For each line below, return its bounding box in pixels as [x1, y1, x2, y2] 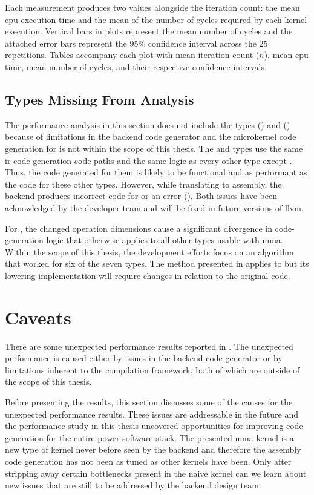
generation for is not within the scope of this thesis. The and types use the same [5, 142, 303, 154]
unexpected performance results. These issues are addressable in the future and [5, 407, 298, 420]
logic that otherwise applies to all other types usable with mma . [46, 234, 283, 246]
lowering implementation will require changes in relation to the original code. [5, 269, 290, 281]
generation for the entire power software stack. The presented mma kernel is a [5, 431, 294, 444]
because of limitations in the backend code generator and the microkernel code [5, 130, 296, 143]
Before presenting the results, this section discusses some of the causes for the [5, 395, 293, 408]
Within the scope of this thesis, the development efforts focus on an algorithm [5, 245, 294, 258]
